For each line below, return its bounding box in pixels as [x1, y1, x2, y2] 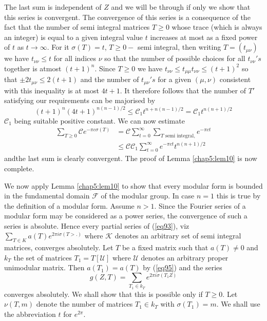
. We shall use [216, 298, 260, 309]
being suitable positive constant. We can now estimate [14, 115, 185, 126]
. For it [47, 42, 69, 52]
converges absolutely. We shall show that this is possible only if [4, 288, 203, 299]
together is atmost [4, 63, 62, 73]
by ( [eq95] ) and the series [143, 262, 222, 273]
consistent [219, 74, 251, 85]
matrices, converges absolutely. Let [4, 242, 113, 253]
